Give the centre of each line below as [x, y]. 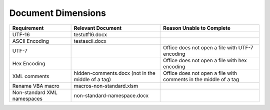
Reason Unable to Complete [197, 28]
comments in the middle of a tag [201, 79]
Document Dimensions [57, 13]
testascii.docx [90, 41]
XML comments [31, 76]
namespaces [27, 99]
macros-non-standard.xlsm [106, 86]
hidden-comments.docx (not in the [115, 73]
